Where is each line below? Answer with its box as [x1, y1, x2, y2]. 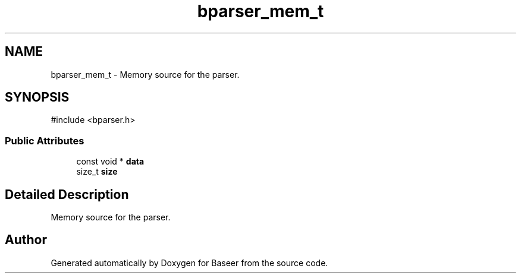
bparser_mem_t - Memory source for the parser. [51, 69, 240, 80]
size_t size [76, 166, 118, 177]
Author [5, 232, 47, 248]
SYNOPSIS [5, 90, 70, 105]
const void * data [76, 156, 145, 167]
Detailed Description [5, 187, 129, 202]
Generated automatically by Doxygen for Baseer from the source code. [51, 257, 328, 268]
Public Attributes [5, 134, 84, 147]
